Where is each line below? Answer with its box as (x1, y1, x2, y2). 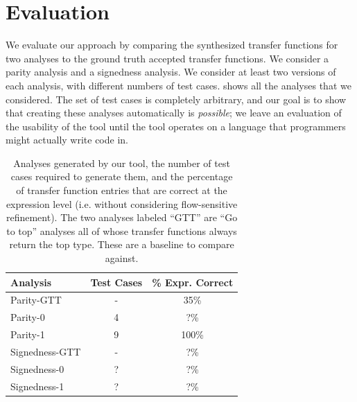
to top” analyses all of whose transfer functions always (6, 223, 237, 238)
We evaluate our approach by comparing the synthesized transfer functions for (6, 37, 338, 52)
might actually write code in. (6, 132, 128, 147)
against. (105, 251, 139, 265)
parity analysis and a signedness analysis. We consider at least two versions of (6, 64, 336, 79)
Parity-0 (10, 310, 45, 324)
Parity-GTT (10, 292, 62, 307)
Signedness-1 (10, 378, 64, 393)
